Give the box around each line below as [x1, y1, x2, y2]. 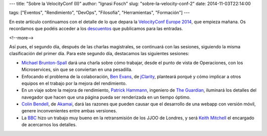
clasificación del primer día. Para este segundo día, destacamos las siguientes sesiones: [9, 51, 189, 57]
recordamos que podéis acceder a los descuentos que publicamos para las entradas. [9, 26, 183, 32]
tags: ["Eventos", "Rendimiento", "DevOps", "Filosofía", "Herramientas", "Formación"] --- [9, 10, 190, 16]
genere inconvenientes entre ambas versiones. [21, 108, 117, 114]
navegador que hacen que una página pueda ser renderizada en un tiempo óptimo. [21, 94, 191, 100]
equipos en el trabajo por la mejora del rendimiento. [21, 80, 127, 86]
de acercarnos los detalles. [21, 122, 77, 128]
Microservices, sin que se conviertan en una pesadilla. [21, 67, 133, 72]
